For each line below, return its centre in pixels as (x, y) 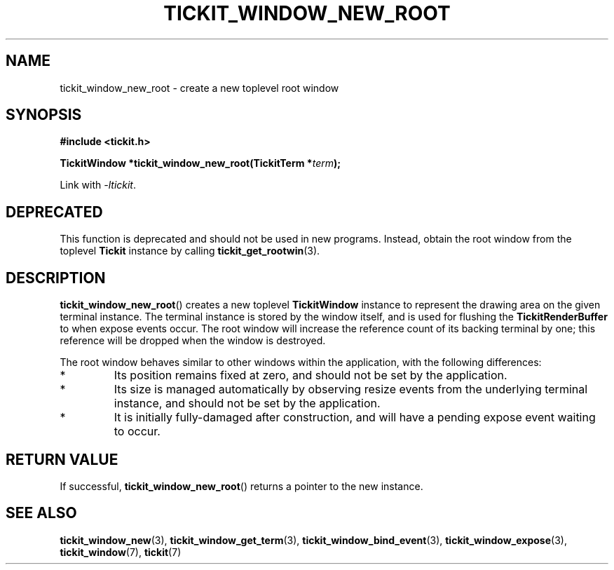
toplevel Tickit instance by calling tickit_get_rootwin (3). (190, 251)
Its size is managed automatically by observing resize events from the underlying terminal (351, 389)
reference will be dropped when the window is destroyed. (193, 341)
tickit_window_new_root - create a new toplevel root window (199, 88)
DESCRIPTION (56, 278)
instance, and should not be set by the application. (247, 403)
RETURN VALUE (62, 459)
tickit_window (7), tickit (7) (121, 552)
